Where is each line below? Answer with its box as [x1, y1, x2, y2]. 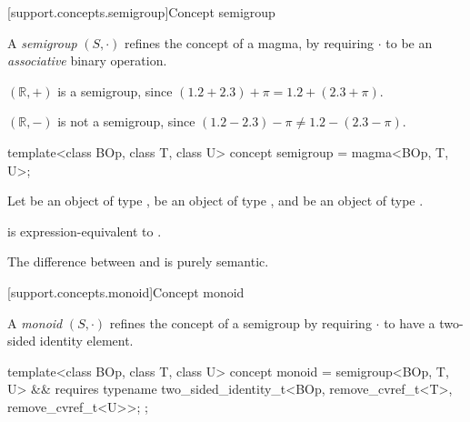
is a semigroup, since [57, 81, 173, 100]
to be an [385, 33, 433, 52]
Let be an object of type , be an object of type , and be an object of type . [7, 191, 424, 210]
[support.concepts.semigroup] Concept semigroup [7, 3, 275, 21]
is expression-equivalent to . [7, 221, 162, 240]
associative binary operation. [7, 51, 167, 70]
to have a [384, 313, 435, 332]
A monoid [7, 313, 63, 332]
